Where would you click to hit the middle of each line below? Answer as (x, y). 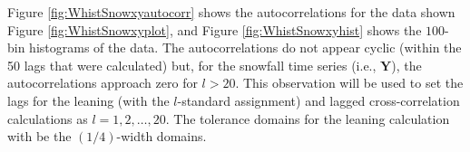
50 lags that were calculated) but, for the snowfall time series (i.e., (192, 65)
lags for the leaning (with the (88, 100)
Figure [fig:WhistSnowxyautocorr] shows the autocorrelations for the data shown (231, 12)
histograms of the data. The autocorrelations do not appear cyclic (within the (245, 47)
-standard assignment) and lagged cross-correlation (318, 100)
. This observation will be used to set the (349, 83)
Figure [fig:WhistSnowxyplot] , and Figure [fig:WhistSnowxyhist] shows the (215, 29)
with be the (39, 136)
